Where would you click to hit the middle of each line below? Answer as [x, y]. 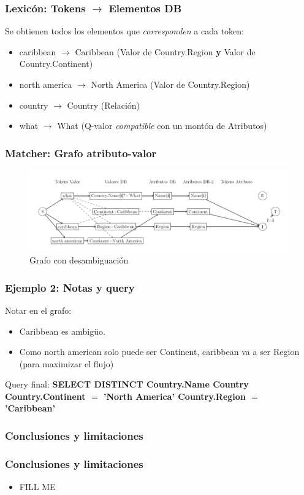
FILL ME [37, 487]
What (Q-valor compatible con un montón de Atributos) [162, 126]
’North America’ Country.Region [175, 396]
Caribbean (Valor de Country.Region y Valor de [165, 51]
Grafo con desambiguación [79, 260]
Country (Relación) [104, 105]
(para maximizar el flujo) [66, 363]
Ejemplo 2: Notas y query [70, 287]
